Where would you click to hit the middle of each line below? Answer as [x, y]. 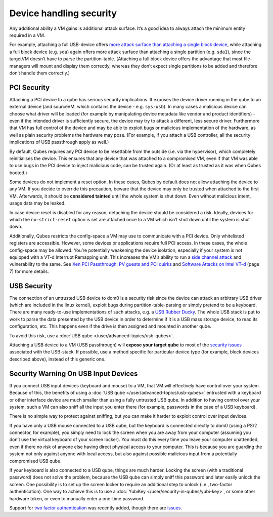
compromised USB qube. [35, 461]
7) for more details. [29, 271]
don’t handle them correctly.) [40, 73]
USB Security [31, 286]
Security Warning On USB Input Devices [74, 373]
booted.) [18, 173]
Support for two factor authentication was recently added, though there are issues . [96, 508]
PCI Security [30, 87]
